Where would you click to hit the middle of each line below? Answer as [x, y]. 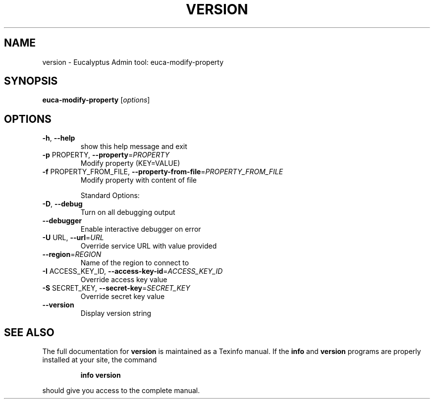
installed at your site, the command [100, 360]
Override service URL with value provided [149, 246]
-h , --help [59, 138]
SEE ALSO [29, 332]
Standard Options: [110, 196]
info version [101, 375]
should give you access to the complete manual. [121, 391]
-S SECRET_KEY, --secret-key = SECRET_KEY [116, 288]
